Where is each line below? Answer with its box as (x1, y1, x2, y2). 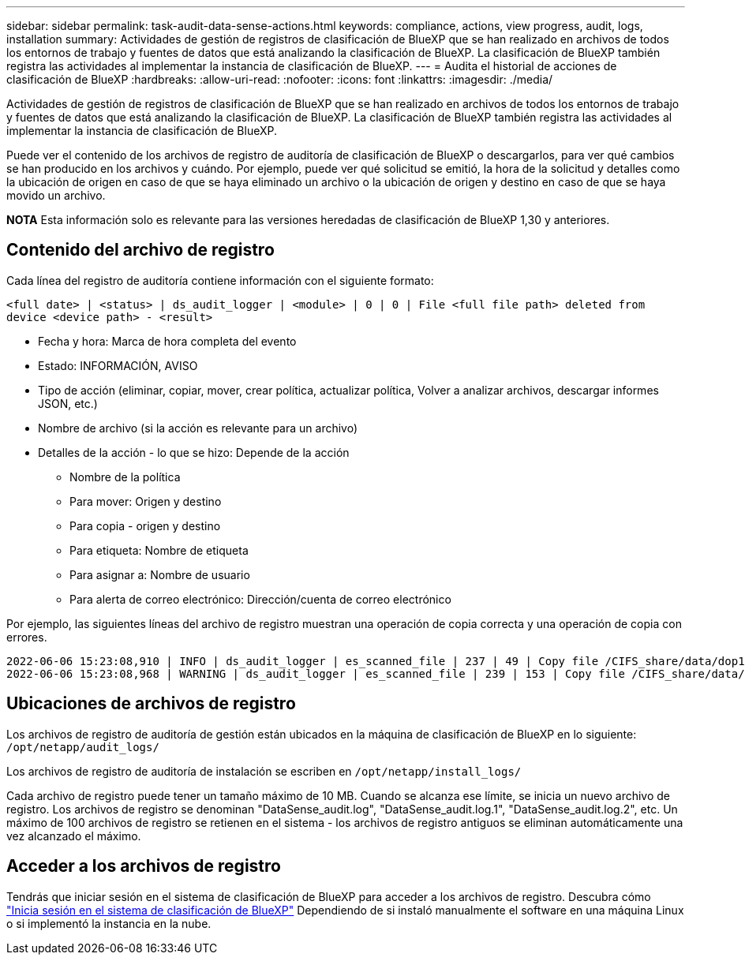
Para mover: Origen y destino (69, 494, 222, 508)
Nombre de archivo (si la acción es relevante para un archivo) (38, 421, 358, 435)
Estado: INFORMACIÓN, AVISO (38, 358, 198, 372)
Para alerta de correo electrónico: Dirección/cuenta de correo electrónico (69, 592, 451, 606)
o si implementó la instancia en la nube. (6, 916, 212, 930)
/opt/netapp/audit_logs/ (6, 740, 159, 753)
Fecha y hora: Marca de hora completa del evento (38, 334, 297, 348)
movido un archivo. (6, 189, 106, 202)
